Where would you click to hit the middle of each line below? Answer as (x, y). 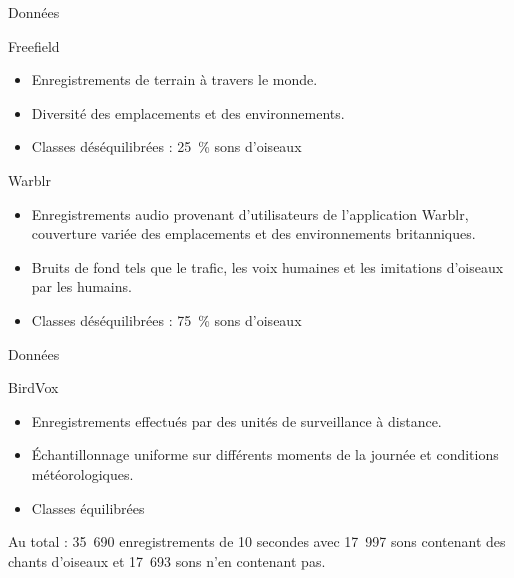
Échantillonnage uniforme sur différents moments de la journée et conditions (265, 454)
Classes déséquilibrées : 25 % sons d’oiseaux (166, 146)
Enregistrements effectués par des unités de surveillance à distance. (236, 420)
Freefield (34, 45)
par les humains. (81, 286)
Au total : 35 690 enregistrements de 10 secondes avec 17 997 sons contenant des (257, 541)
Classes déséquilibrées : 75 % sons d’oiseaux (166, 319)
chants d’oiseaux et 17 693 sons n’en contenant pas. (167, 560)
